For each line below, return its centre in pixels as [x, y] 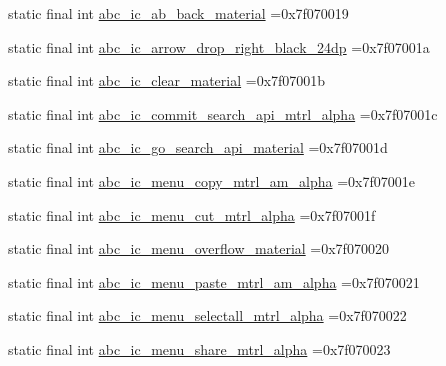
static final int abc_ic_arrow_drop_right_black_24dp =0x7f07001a [219, 46]
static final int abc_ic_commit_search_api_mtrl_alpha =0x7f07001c [223, 113]
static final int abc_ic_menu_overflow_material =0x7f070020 [198, 248]
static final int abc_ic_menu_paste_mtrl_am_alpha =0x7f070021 [214, 281]
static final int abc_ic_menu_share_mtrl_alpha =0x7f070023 [199, 348]
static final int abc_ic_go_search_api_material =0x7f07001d [198, 147]
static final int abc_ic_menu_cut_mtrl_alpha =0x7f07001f [192, 214]
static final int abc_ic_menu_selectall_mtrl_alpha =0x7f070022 [207, 315]
